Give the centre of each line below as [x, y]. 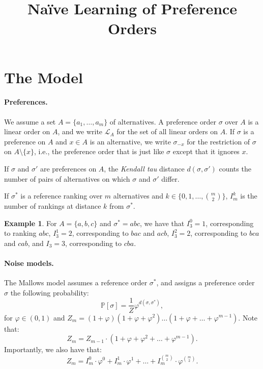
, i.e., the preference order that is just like [99, 151]
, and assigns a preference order [206, 282]
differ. [170, 178]
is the [249, 196]
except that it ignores [206, 151]
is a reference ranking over [62, 196]
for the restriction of [218, 141]
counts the [235, 168]
